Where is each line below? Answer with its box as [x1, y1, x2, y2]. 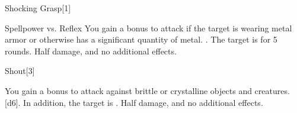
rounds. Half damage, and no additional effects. [5, 44, 177, 57]
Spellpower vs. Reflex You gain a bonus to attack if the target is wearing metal [5, 21, 292, 34]
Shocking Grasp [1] [5, 2, 71, 14]
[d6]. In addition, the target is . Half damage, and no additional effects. [5, 96, 263, 108]
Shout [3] [5, 64, 35, 77]
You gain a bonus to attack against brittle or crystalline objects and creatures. [5, 84, 290, 96]
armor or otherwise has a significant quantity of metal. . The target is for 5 [5, 33, 277, 46]
